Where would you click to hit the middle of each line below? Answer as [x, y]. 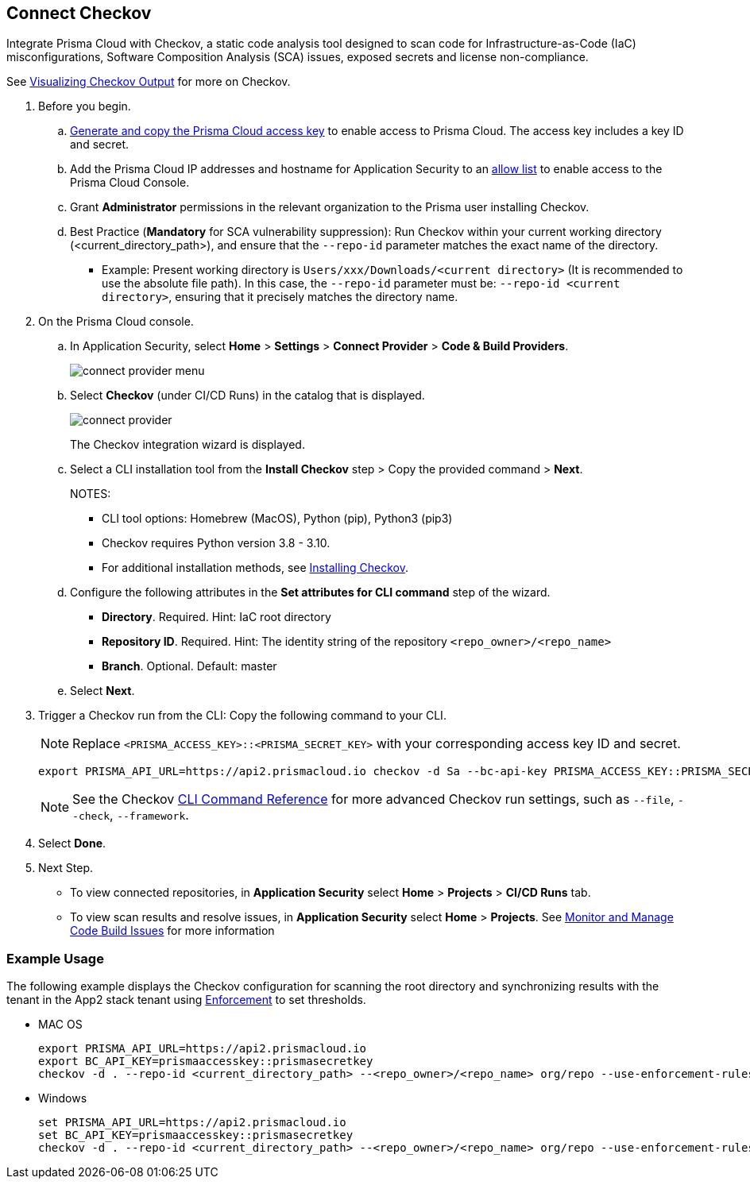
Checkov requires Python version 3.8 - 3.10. [216, 543]
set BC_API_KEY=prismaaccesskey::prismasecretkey [196, 1135]
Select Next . [102, 691]
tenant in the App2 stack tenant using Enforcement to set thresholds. [186, 1000]
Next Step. [66, 868]
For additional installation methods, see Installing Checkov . [255, 568]
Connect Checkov [79, 13]
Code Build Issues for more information [172, 931]
